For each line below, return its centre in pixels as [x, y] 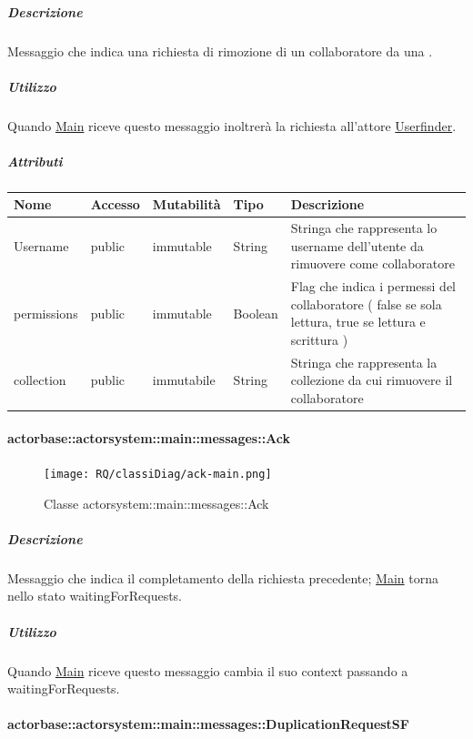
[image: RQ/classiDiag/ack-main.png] [158, 474]
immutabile [184, 380]
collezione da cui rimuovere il [372, 380]
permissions [46, 313]
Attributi [35, 161]
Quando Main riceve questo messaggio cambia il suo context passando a [208, 670]
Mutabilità [186, 204]
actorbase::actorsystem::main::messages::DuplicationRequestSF [208, 724]
